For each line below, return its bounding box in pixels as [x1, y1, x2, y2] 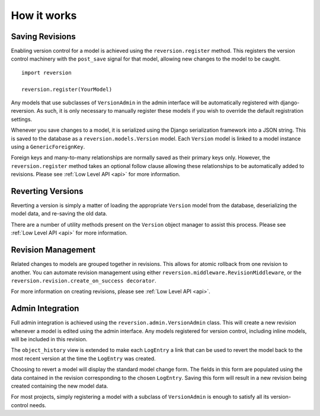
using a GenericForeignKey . [11, 143, 85, 150]
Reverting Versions [11, 186, 84, 196]
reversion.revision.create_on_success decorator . [11, 277, 156, 284]
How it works [11, 9, 77, 22]
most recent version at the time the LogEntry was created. [11, 355, 156, 362]
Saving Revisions [11, 31, 76, 42]
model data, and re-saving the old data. [11, 210, 108, 217]
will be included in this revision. [11, 335, 88, 342]
